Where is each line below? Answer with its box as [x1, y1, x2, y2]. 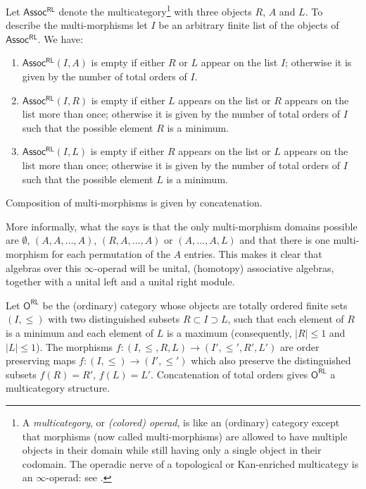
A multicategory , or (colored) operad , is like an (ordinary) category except [22, 414, 340, 429]
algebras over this [6, 260, 82, 275]
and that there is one [239, 233, 330, 247]
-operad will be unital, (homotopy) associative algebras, [94, 260, 334, 275]
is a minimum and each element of [6, 325, 154, 340]
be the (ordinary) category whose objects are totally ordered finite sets [42, 297, 348, 312]
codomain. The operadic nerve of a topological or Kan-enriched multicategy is [22, 456, 359, 471]
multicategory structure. [6, 380, 110, 395]
